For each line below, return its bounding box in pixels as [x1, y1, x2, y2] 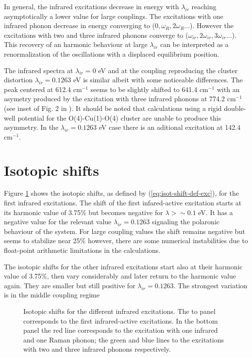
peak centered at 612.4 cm [4, 84, 82, 94]
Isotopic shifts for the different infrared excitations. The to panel [23, 306, 216, 316]
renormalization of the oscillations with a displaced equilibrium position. [4, 48, 219, 59]
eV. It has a [198, 207, 233, 217]
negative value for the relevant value [4, 217, 112, 227]
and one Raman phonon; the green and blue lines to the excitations [23, 334, 224, 344]
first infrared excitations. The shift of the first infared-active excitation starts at [4, 198, 242, 208]
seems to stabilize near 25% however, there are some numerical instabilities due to [4, 235, 248, 246]
